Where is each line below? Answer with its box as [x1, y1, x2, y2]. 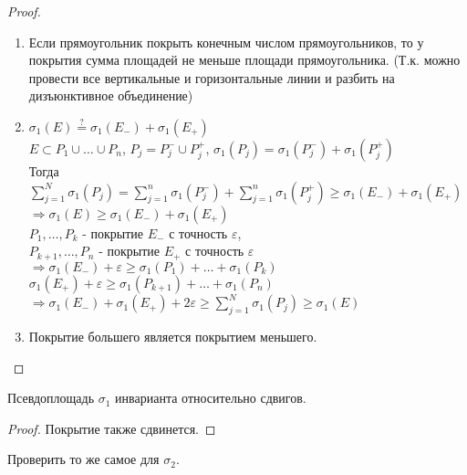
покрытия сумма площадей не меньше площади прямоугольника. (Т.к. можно [28, 50, 461, 69]
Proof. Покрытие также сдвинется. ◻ [7, 418, 216, 438]
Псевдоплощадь [7, 388, 95, 407]
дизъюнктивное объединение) [28, 86, 193, 105]
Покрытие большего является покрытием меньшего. [28, 326, 317, 345]
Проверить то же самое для [7, 449, 160, 469]
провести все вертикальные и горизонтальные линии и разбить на [28, 68, 395, 87]
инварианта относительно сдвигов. [115, 388, 306, 407]
